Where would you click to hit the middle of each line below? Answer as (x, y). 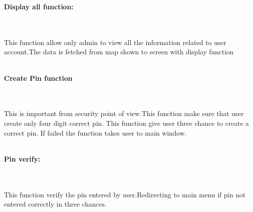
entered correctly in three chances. (55, 204)
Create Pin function (38, 78)
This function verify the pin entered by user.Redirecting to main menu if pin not (125, 194)
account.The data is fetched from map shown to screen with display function (119, 52)
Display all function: (39, 6)
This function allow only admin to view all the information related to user (115, 42)
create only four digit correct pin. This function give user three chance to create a (126, 123)
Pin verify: (22, 158)
